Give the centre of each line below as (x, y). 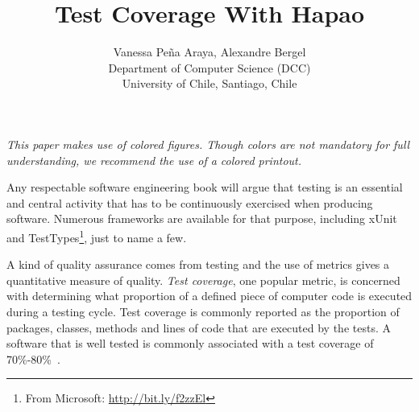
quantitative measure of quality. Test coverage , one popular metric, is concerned (203, 280)
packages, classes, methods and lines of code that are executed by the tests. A (199, 327)
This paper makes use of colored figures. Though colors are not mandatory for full (208, 144)
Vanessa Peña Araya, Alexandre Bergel (209, 52)
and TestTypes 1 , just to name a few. (97, 236)
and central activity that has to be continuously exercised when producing (190, 202)
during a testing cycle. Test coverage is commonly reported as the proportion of (203, 311)
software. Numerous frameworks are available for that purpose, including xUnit (202, 218)
